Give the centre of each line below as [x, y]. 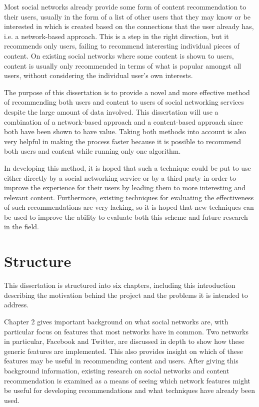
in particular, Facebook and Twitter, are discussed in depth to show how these [124, 341]
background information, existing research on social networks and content [117, 370]
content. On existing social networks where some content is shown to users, [119, 55]
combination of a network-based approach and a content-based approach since [123, 121]
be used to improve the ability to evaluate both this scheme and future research [126, 217]
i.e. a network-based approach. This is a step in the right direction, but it [116, 36]
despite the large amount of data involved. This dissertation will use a [111, 111]
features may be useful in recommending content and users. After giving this [121, 361]
